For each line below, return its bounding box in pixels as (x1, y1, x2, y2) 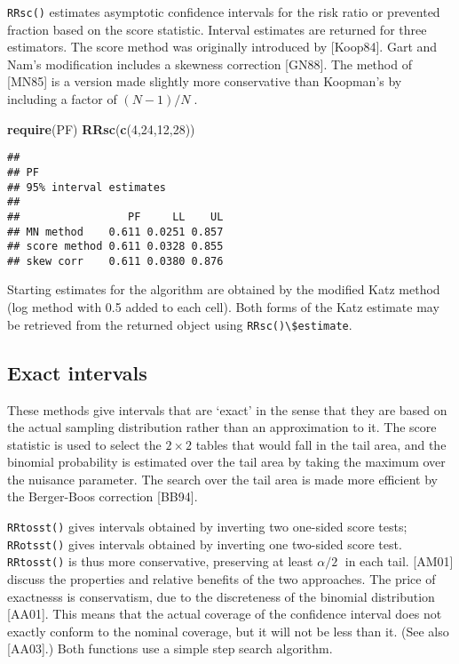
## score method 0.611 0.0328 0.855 (7, 240, 224, 253)
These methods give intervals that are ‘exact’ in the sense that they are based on (7, 400, 447, 419)
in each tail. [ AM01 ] (344, 552, 454, 571)
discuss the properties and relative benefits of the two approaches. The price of (7, 570, 436, 588)
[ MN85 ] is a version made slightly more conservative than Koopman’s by (7, 72, 402, 91)
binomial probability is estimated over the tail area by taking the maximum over (7, 452, 446, 471)
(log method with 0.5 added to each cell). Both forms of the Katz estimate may (7, 298, 439, 316)
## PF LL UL (7, 210, 224, 223)
